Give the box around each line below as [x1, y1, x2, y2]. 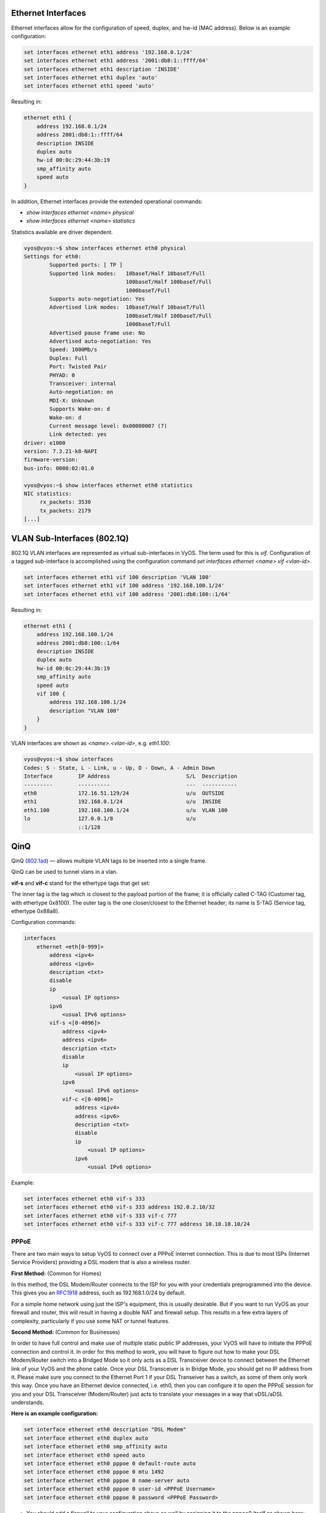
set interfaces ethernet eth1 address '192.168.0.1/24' [24, 48, 193, 56]
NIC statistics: [24, 490, 72, 497]
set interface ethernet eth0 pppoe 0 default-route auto [24, 1460, 196, 1467]
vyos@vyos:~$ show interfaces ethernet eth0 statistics [24, 482, 193, 488]
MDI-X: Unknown [49, 397, 95, 404]
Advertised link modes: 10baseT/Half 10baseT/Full [49, 304, 206, 311]
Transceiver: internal [49, 380, 117, 387]
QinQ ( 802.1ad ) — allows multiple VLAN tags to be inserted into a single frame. [11, 857, 207, 865]
